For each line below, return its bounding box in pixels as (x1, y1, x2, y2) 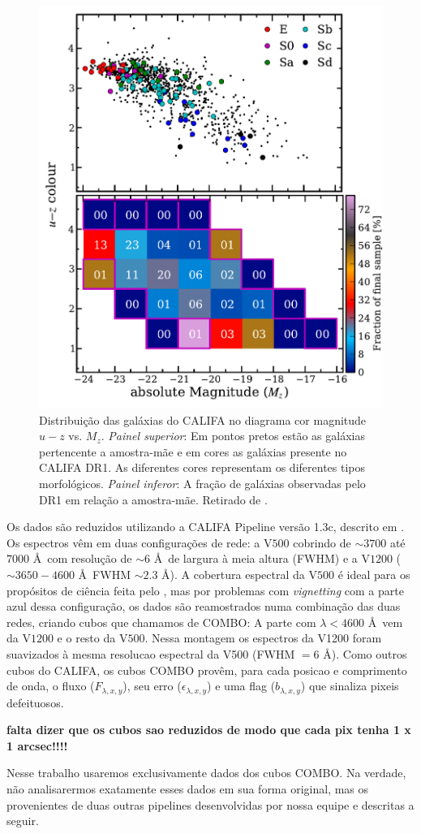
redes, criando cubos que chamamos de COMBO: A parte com (6, 613, 316, 630)
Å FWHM (78, 566, 131, 582)
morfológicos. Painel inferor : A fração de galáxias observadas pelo (39, 475, 366, 492)
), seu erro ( (122, 677, 182, 694)
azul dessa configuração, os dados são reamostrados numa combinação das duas (6, 598, 401, 615)
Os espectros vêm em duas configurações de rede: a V (6, 534, 273, 551)
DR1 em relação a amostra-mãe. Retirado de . (39, 490, 268, 508)
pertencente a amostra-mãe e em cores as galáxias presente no (39, 443, 347, 460)
